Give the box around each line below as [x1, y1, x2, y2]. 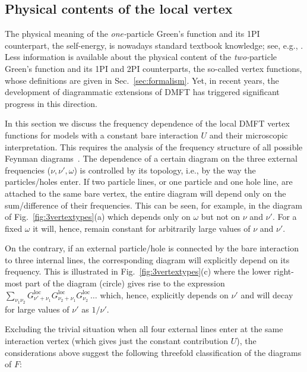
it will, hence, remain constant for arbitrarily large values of [33, 222, 251, 234]
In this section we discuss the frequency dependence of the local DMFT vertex [5, 117, 290, 130]
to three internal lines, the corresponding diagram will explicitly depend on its [5, 253, 290, 266]
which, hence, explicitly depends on [100, 288, 229, 301]
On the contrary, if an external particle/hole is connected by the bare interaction [5, 242, 299, 254]
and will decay [240, 288, 293, 301]
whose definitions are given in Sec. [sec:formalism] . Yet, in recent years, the [5, 74, 279, 86]
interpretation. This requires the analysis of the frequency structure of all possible [5, 140, 303, 153]
